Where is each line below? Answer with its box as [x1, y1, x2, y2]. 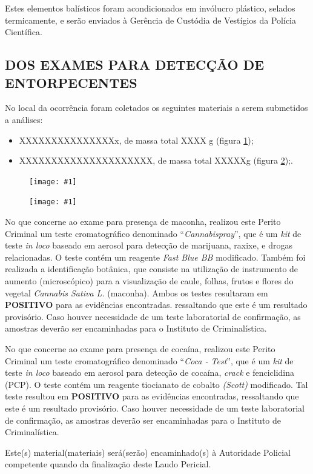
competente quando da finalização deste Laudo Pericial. [5, 458, 211, 470]
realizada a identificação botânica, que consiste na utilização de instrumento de [5, 262, 298, 275]
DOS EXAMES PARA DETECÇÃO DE [5, 55, 265, 74]
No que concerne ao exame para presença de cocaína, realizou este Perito [5, 342, 275, 355]
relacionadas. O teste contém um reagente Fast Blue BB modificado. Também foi [5, 250, 306, 263]
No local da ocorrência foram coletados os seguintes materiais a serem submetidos [5, 101, 308, 114]
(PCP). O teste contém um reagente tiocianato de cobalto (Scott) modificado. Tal [5, 378, 308, 390]
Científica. [5, 25, 42, 38]
